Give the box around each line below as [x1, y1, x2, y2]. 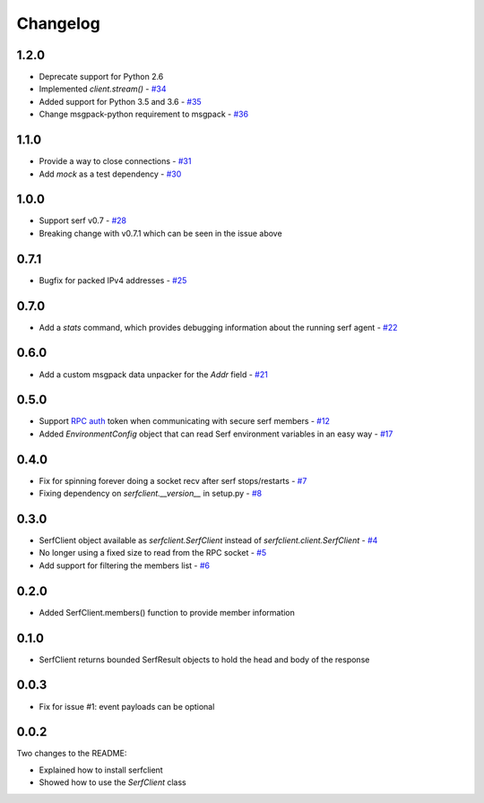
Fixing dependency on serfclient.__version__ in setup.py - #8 [39, 488, 263, 499]
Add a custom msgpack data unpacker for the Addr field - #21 [39, 368, 268, 380]
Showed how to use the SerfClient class [39, 777, 187, 788]
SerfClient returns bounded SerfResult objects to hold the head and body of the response [39, 654, 370, 665]
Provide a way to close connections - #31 [39, 156, 192, 167]
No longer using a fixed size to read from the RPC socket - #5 [39, 548, 267, 558]
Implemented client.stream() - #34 [39, 83, 167, 94]
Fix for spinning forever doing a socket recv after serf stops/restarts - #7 [39, 475, 307, 486]
